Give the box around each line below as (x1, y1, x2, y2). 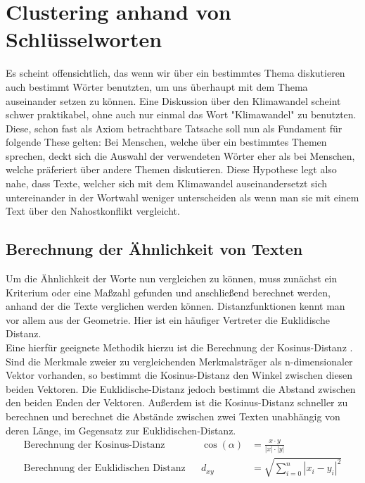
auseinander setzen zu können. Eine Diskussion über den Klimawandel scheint (6, 93, 341, 108)
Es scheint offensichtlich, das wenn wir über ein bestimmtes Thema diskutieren (6, 65, 345, 80)
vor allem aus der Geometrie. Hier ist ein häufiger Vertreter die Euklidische (6, 312, 330, 327)
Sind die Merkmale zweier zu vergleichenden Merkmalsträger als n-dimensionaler (6, 353, 353, 368)
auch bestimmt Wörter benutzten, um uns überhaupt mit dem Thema (6, 79, 308, 94)
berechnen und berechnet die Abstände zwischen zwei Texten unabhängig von (6, 408, 340, 423)
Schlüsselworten (6, 25, 162, 54)
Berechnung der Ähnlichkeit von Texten (6, 238, 303, 260)
